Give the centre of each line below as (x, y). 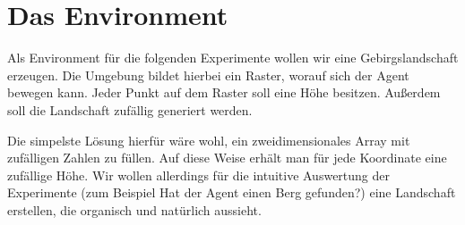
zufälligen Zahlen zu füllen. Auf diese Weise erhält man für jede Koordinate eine (227, 158)
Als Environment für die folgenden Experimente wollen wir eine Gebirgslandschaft (233, 58)
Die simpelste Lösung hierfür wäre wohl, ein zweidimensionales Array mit (209, 140)
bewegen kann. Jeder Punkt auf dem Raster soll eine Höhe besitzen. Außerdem (224, 92)
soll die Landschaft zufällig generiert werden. (130, 109)
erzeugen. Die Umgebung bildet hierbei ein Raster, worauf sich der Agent (208, 75)
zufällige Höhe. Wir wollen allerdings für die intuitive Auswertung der (198, 175)
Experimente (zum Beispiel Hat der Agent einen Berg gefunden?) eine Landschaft (232, 192)
